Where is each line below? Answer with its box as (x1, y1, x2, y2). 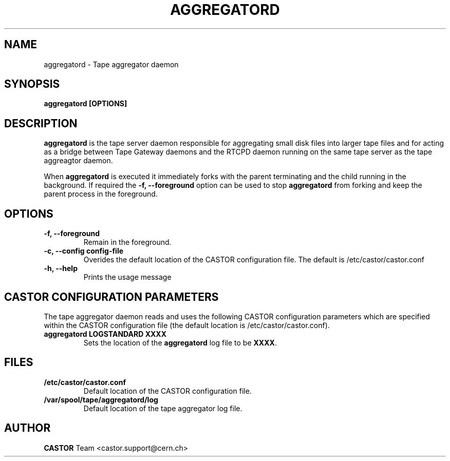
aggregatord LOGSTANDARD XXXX (44, 329, 166, 338)
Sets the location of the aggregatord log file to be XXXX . (83, 338, 277, 347)
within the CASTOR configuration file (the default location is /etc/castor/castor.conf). (44, 320, 330, 330)
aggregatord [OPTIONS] (44, 99, 127, 108)
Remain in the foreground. (83, 238, 172, 247)
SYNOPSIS (4, 78, 60, 91)
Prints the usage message (83, 273, 172, 282)
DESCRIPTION (4, 117, 78, 130)
